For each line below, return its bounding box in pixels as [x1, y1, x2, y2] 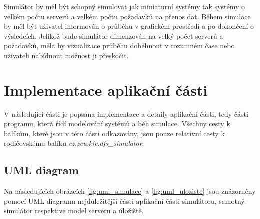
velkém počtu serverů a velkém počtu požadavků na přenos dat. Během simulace [4, 11, 251, 21]
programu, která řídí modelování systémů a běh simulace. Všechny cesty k [4, 118, 230, 129]
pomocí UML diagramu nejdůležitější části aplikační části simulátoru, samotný [4, 195, 245, 206]
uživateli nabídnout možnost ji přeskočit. [4, 50, 129, 60]
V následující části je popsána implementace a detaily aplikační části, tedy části [4, 108, 248, 119]
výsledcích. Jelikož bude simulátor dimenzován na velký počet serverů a [4, 30, 223, 41]
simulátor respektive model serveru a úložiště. [4, 205, 144, 216]
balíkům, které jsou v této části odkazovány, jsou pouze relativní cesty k [4, 128, 225, 138]
